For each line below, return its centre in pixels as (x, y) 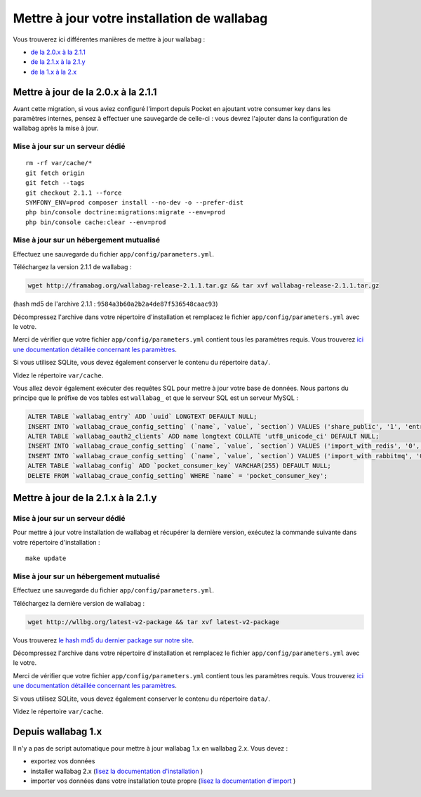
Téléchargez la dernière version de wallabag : (79, 603)
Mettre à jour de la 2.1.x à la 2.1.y (85, 498)
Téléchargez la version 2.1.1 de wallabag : (72, 267)
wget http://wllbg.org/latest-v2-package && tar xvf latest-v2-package (154, 622)
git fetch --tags (55, 183)
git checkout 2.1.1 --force (74, 193)
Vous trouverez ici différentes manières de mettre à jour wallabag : (109, 39)
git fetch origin (55, 173)
